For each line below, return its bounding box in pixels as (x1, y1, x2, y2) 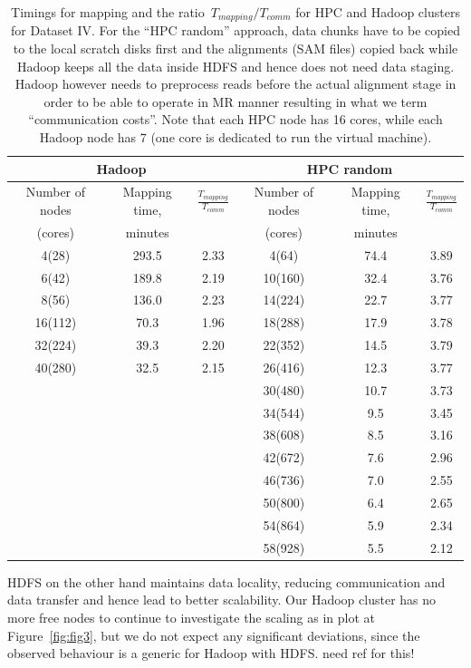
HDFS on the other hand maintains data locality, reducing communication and (7, 572, 446, 591)
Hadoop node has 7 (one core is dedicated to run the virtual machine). (39, 128, 432, 147)
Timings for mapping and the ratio (11, 3, 205, 21)
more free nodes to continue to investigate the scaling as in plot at (7, 607, 375, 626)
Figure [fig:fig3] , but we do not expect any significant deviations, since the (7, 625, 420, 644)
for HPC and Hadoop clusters (295, 3, 460, 21)
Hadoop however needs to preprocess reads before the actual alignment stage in (14, 74, 457, 93)
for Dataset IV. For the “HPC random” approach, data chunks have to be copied (11, 21, 460, 40)
